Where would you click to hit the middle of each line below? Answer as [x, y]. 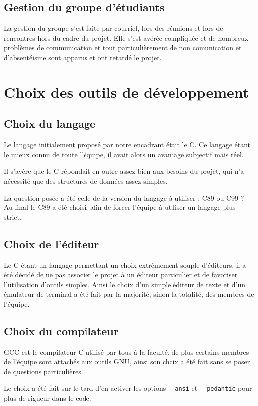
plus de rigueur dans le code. [48, 398]
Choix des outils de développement [127, 92]
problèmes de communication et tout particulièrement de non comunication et [123, 48]
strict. [13, 217]
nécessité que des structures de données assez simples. [86, 180]
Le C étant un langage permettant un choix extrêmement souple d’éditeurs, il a [125, 265]
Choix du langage [50, 123]
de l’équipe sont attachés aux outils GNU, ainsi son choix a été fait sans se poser [127, 361]
